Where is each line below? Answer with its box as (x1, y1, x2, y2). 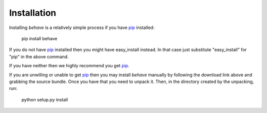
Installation (9, 7, 56, 18)
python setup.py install (21, 96, 68, 103)
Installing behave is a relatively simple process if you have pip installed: (9, 25, 155, 30)
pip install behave (21, 35, 58, 41)
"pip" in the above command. (9, 54, 69, 59)
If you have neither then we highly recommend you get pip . (9, 63, 130, 69)
